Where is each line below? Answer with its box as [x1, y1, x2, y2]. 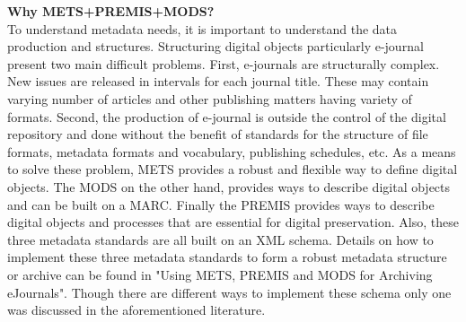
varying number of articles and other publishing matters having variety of [7, 89, 412, 108]
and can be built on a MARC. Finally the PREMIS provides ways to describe [7, 195, 435, 213]
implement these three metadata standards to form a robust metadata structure [7, 248, 447, 266]
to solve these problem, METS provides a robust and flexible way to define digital [7, 160, 458, 178]
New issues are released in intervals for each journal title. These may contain [7, 72, 429, 91]
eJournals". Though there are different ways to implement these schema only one [7, 283, 452, 301]
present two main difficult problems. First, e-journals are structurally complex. [7, 54, 440, 73]
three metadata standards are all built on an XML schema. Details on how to [7, 230, 434, 248]
